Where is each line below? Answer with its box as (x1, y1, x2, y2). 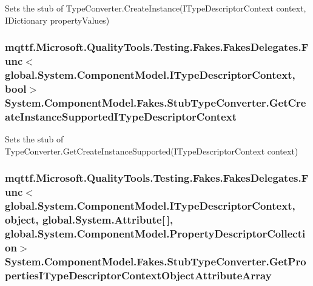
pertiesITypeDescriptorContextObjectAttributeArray (5, 267, 272, 282)
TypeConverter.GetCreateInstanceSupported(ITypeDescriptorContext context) (5, 144, 298, 157)
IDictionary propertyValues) (5, 13, 110, 26)
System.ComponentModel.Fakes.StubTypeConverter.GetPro (5, 253, 306, 268)
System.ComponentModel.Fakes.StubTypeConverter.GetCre (5, 95, 306, 110)
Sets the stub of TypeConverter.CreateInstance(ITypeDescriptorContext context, (5, 2, 306, 14)
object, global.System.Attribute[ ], (5, 211, 173, 227)
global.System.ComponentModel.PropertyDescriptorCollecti (5, 225, 306, 241)
